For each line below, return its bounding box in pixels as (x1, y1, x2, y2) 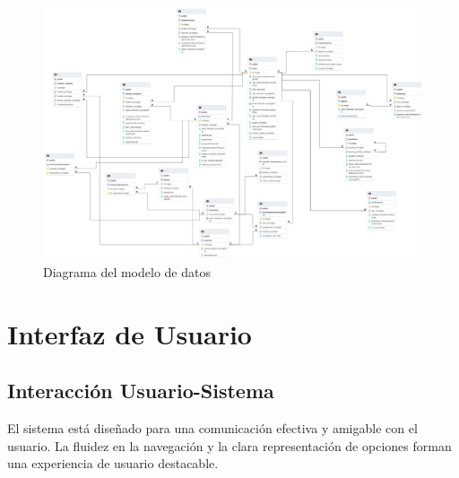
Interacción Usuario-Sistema (7, 377, 274, 404)
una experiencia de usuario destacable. (7, 454, 219, 473)
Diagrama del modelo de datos (43, 262, 211, 281)
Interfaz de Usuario (7, 315, 252, 352)
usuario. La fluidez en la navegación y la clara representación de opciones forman (7, 436, 452, 455)
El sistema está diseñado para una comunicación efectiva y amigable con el (7, 418, 418, 437)
